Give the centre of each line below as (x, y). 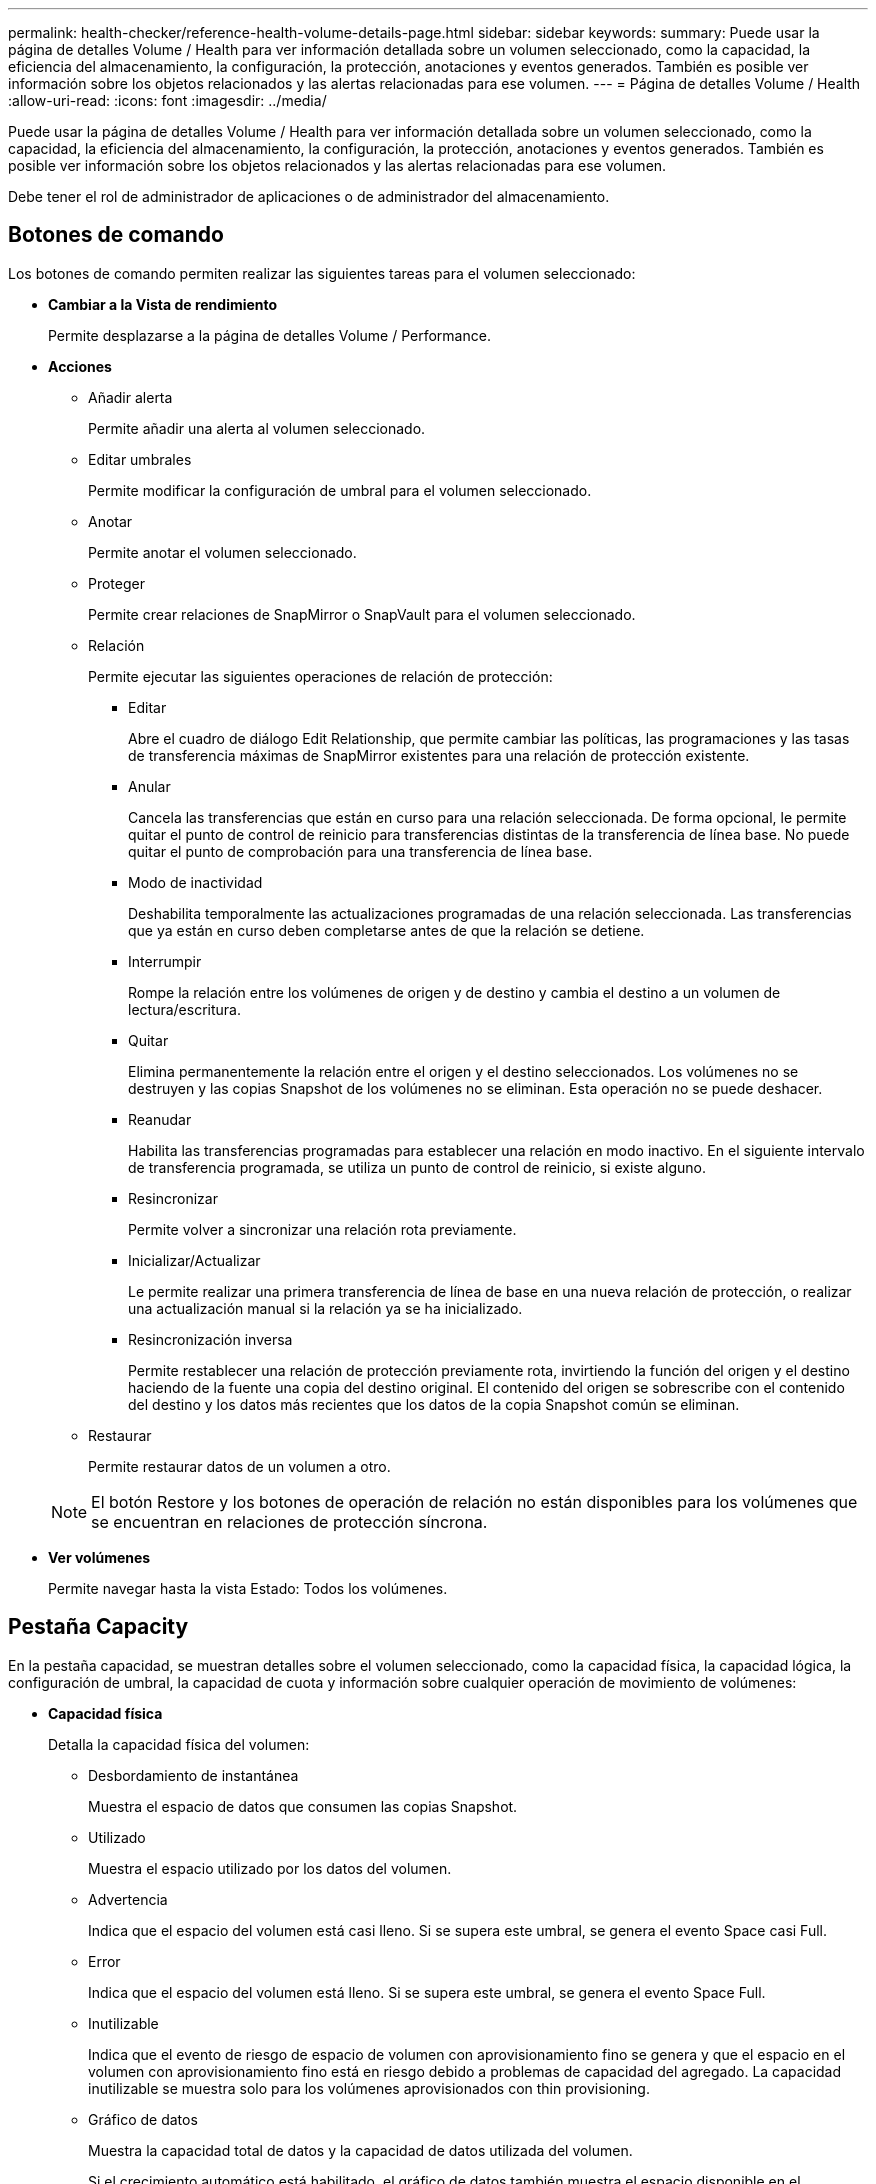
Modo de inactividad (195, 882)
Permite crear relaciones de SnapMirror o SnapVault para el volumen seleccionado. (362, 614)
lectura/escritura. (184, 1009)
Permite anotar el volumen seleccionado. (222, 552)
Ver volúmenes (99, 1557)
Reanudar (160, 1119)
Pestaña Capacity (98, 1627)
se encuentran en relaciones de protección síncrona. (289, 1521)
